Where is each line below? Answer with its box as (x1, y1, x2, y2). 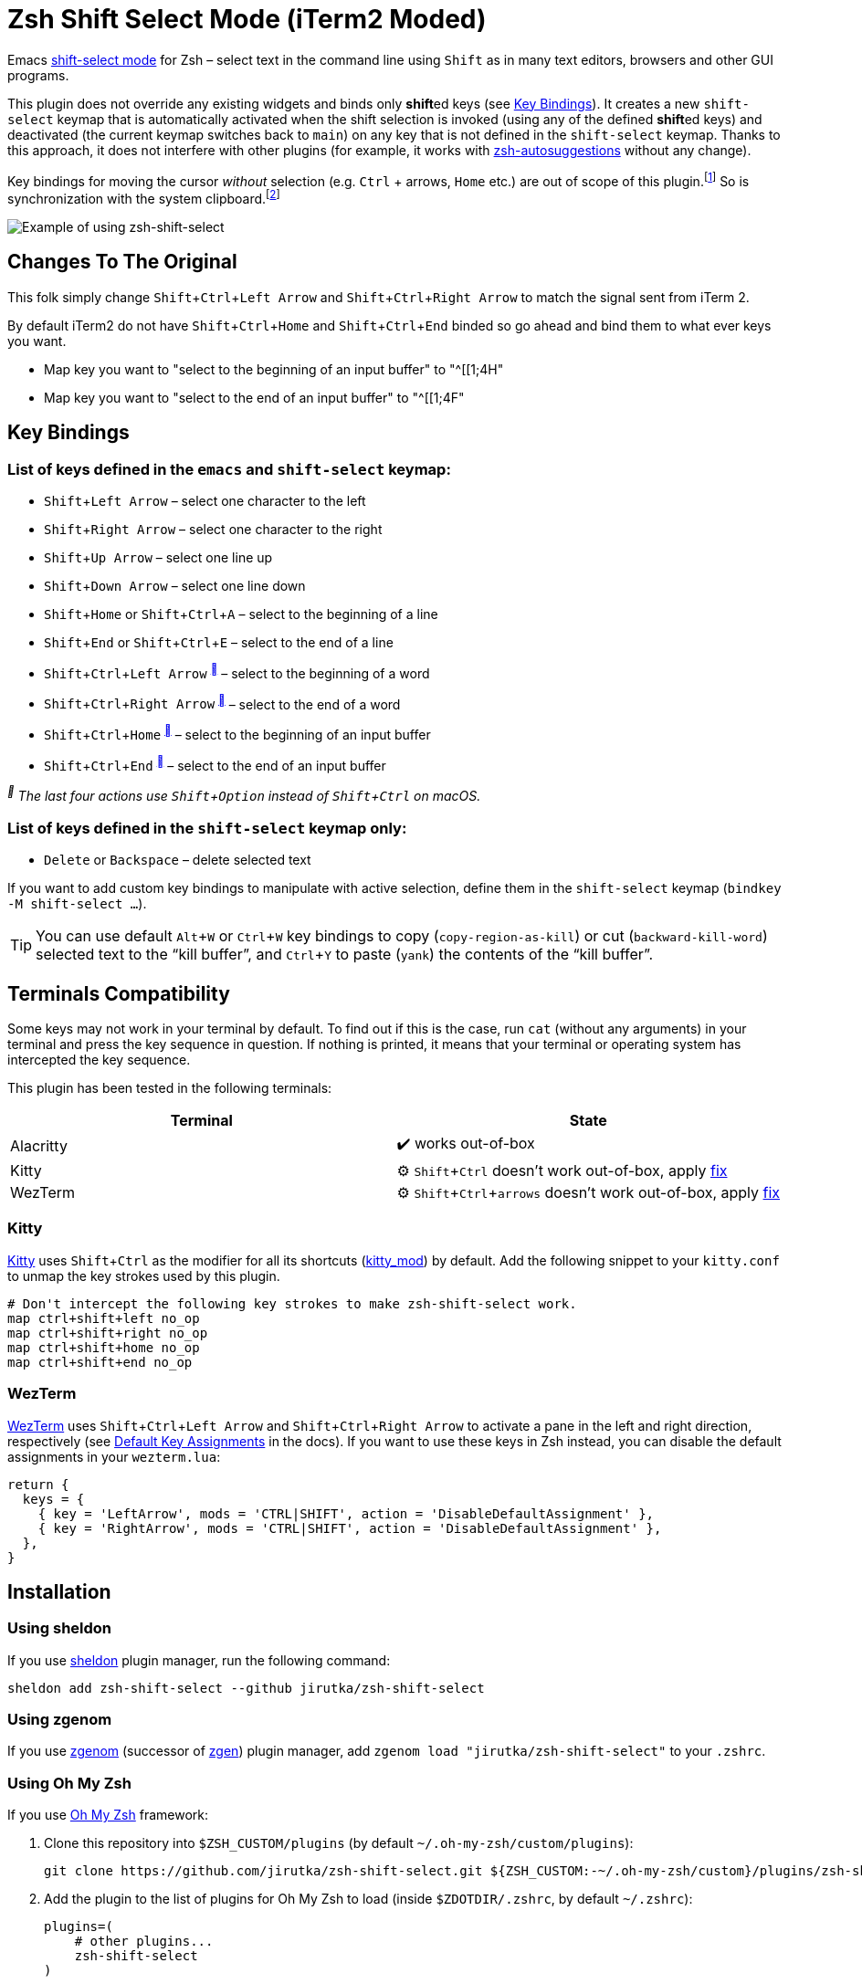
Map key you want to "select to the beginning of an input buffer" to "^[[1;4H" (44, 361, 504, 377)
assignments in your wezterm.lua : (7, 1448, 221, 1464)
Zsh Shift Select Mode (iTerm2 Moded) (7, 4, 487, 35)
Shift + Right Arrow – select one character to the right (44, 521, 383, 538)
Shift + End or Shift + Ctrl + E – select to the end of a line (44, 635, 394, 651)
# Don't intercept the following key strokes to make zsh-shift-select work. (7, 1296, 577, 1311)
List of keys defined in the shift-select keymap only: (7, 818, 407, 837)
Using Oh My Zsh (7, 1773, 131, 1792)
